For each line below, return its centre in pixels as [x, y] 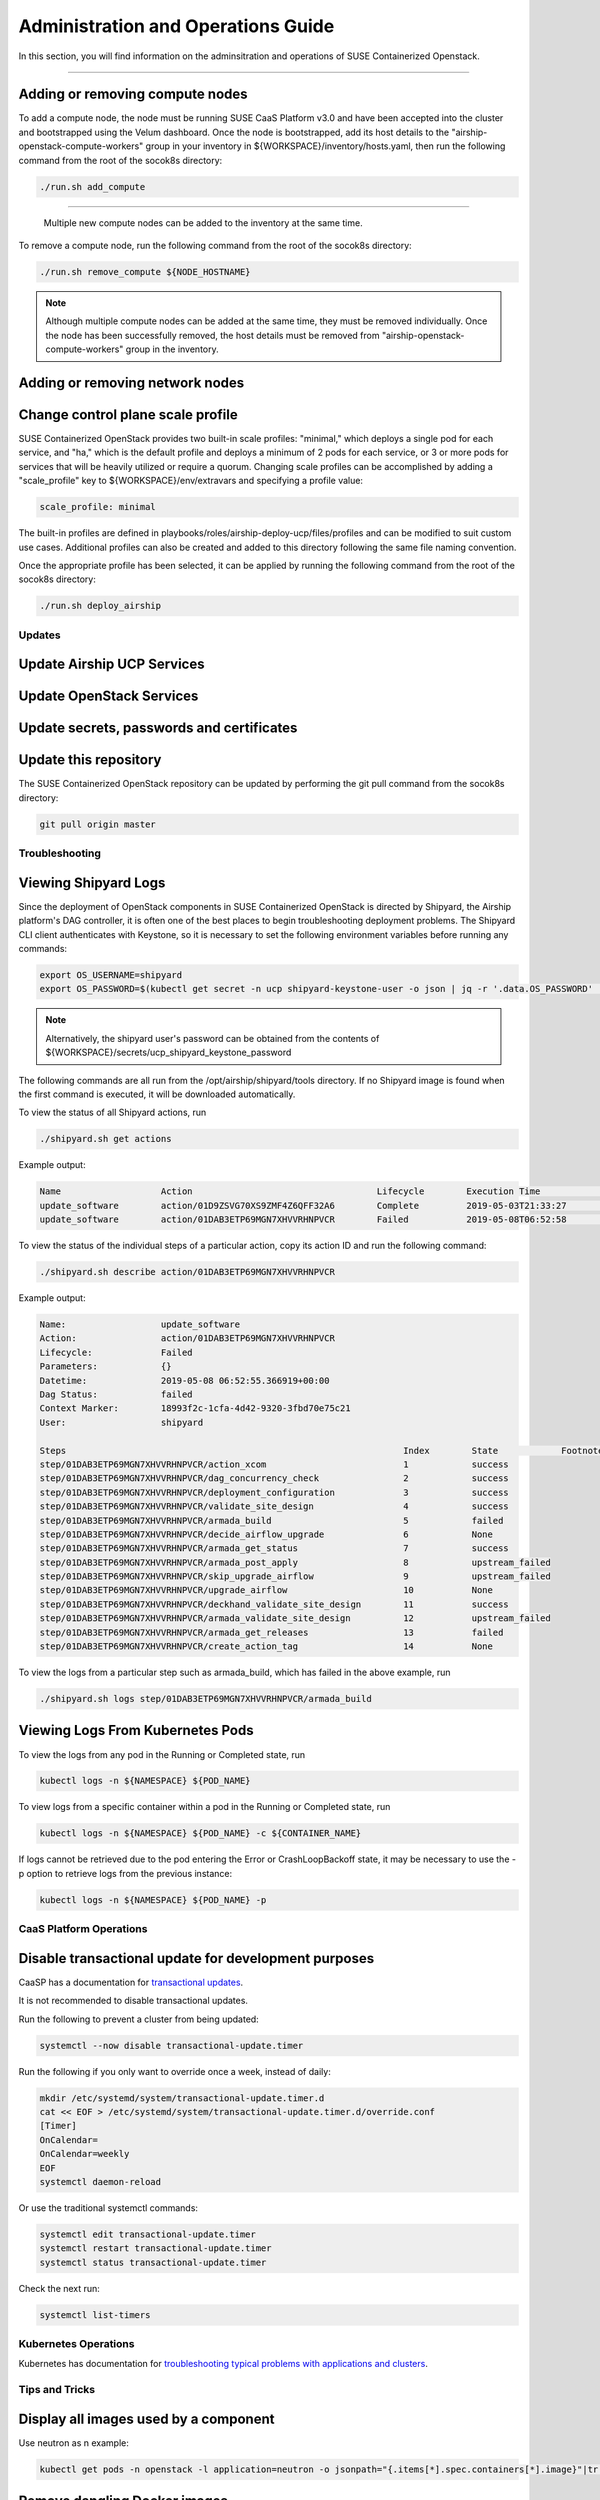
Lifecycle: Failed [116, 1352]
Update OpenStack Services [108, 696]
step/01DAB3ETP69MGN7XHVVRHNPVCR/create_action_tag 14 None [266, 1646]
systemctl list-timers [95, 2314]
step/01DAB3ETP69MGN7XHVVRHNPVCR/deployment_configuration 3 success [274, 1492]
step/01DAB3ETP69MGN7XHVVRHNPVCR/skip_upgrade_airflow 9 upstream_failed [295, 1576]
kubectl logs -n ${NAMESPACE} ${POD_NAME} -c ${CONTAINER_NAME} [200, 1833]
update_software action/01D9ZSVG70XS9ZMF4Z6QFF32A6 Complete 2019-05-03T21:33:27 [303, 1205]
